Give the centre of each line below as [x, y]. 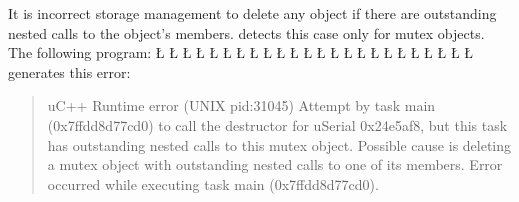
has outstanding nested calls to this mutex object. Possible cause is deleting [279, 144]
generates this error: [69, 71]
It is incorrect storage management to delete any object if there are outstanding [252, 13]
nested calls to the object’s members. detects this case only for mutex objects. [246, 32]
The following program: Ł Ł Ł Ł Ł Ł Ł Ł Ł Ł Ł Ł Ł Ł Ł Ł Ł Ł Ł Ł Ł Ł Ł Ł [241, 52]
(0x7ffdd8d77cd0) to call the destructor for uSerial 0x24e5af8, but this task [277, 124]
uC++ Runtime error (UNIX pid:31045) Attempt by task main [241, 105]
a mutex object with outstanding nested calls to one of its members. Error [275, 164]
